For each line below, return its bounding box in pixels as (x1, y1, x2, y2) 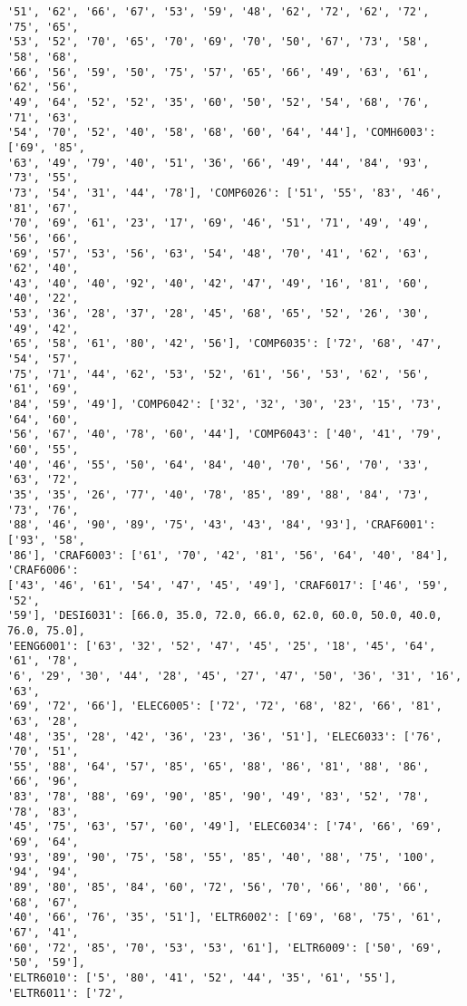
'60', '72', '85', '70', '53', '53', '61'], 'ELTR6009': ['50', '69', (7, 941, 443, 954)
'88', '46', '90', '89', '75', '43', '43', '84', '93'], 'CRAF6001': (7, 518, 436, 532)
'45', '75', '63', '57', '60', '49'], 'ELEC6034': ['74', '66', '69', (7, 820, 443, 834)
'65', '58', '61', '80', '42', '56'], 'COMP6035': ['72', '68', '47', (7, 337, 443, 351)
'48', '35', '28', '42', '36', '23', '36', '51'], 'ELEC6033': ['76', (7, 730, 443, 743)
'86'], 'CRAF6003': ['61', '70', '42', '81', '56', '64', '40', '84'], (7, 548, 449, 562)
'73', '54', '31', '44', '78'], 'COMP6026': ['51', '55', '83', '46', (7, 186, 443, 199)
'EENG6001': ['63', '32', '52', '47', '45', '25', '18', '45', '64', (7, 639, 436, 653)
